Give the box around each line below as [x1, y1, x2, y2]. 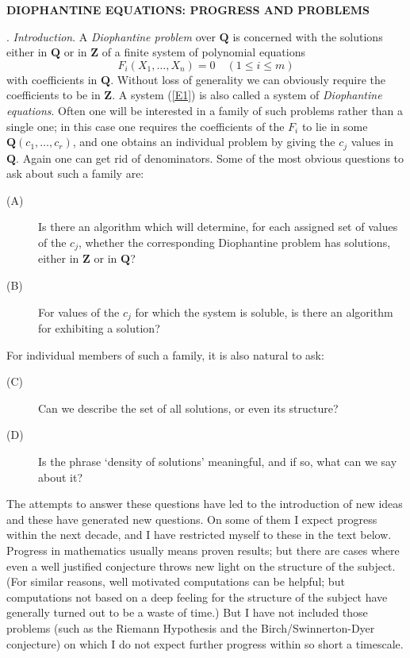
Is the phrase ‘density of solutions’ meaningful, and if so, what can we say [38, 453, 397, 470]
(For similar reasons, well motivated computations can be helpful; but [6, 573, 345, 590]
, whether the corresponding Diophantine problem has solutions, [78, 233, 391, 250]
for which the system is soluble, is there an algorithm [135, 303, 393, 320]
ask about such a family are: [6, 165, 144, 182]
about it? [38, 468, 83, 485]
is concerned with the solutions [232, 28, 383, 44]
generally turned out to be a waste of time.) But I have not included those [6, 604, 368, 621]
